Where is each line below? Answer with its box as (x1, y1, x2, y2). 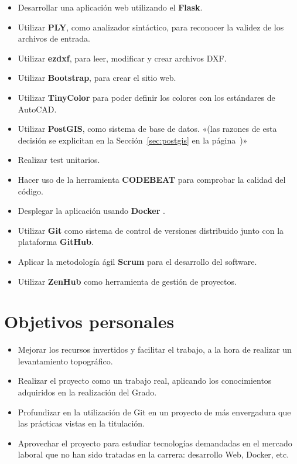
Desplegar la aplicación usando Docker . (18, 204, 165, 217)
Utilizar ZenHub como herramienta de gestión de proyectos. (18, 275, 237, 287)
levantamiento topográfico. (18, 354, 113, 367)
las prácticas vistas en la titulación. (18, 417, 145, 429)
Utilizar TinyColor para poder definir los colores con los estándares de (18, 91, 275, 103)
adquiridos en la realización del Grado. (18, 386, 157, 398)
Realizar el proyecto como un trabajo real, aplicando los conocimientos (18, 374, 272, 387)
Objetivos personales (4, 309, 175, 333)
